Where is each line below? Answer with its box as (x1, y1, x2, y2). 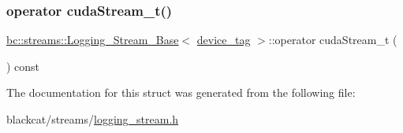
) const (6, 57, 40, 74)
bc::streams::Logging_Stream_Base (6, 31, 179, 48)
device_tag (196, 31, 251, 48)
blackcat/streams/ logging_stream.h (6, 111, 179, 127)
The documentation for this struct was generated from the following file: (6, 84, 356, 101)
